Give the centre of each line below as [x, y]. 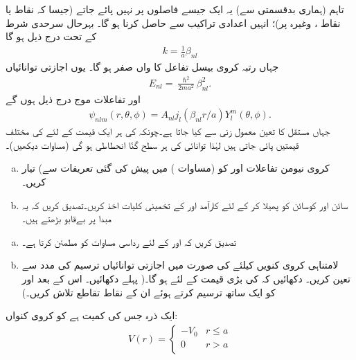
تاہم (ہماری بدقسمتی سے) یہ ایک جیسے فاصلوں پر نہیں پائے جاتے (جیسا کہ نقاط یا [175, 9]
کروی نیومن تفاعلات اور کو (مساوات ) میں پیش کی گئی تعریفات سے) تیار [176, 168]
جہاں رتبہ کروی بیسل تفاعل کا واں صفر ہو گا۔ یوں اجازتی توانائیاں [142, 67]
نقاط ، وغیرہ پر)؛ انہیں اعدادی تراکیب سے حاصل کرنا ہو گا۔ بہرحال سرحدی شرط [173, 22]
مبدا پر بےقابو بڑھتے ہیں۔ [66, 218]
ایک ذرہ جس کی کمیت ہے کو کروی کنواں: [92, 315]
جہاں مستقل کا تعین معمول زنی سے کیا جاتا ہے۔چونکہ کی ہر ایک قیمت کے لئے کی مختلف [168, 131]
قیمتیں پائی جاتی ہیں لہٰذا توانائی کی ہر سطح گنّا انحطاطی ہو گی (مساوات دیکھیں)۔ [152, 144]
